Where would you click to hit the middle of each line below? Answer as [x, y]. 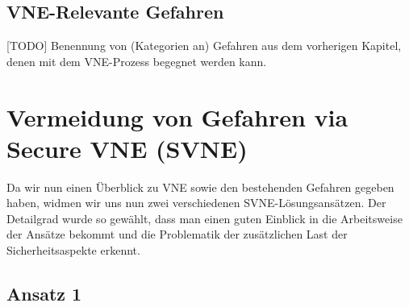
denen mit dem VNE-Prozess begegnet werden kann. [137, 61]
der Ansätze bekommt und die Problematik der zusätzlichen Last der [177, 234]
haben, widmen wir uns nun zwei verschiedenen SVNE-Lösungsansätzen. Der [196, 203]
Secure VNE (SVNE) [127, 148]
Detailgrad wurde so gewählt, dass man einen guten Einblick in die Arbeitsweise [204, 218]
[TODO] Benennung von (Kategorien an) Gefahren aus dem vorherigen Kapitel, [204, 46]
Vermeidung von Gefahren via [177, 116]
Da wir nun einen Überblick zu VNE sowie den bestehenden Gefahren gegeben [200, 187]
